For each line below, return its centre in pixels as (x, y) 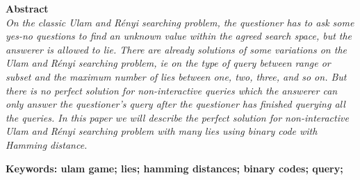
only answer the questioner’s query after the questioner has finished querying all (175, 104)
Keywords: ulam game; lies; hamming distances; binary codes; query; (174, 168)
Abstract (27, 8)
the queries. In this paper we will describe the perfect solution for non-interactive (177, 117)
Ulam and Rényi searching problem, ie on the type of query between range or (168, 63)
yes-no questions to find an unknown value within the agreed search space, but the (179, 36)
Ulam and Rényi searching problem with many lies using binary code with (162, 131)
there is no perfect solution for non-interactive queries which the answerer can (172, 90)
